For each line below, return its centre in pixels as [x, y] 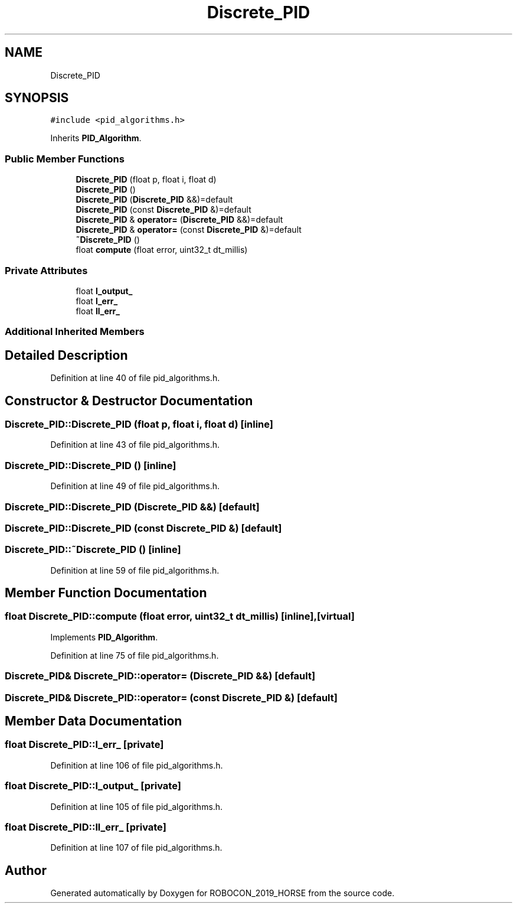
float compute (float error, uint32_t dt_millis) [162, 250]
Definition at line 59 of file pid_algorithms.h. [135, 570]
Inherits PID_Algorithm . [96, 138]
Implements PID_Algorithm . [104, 637]
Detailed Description [66, 355]
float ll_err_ [98, 311]
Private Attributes [46, 270]
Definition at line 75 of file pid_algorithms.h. [135, 655]
